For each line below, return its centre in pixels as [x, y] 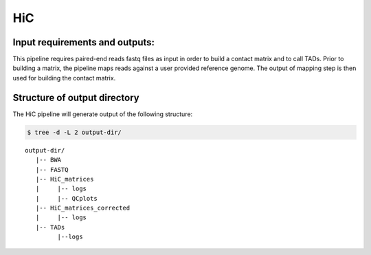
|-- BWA [48, 160]
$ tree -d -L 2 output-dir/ [74, 132]
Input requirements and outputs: [83, 42]
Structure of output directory [76, 97]
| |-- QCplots [66, 198]
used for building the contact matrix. [64, 78]
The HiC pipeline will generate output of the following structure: [103, 114]
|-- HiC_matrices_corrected [83, 208]
